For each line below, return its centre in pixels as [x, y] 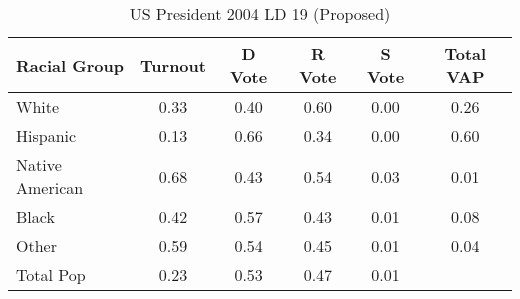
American [50, 187]
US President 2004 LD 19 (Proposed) [260, 13]
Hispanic [46, 135]
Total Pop [51, 274]
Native [39, 164]
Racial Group [70, 65]
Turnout [173, 65]
